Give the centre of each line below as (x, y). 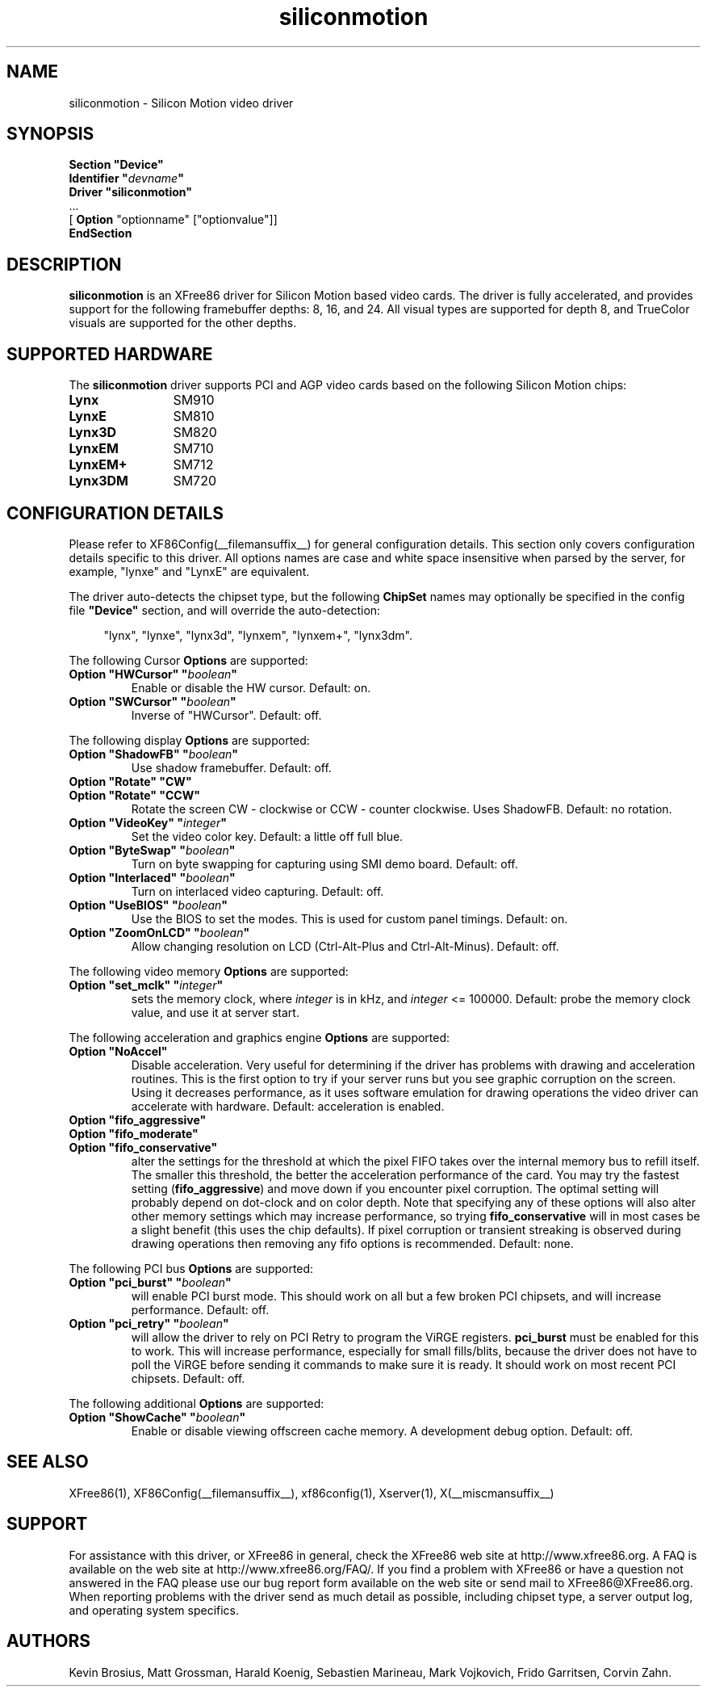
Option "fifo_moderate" (134, 1133)
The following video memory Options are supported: (209, 971)
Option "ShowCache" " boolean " (157, 1417)
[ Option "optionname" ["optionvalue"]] (173, 220)
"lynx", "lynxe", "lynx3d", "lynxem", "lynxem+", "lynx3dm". (258, 635)
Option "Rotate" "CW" (130, 781)
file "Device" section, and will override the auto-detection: (225, 610)
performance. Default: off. (200, 1309)
